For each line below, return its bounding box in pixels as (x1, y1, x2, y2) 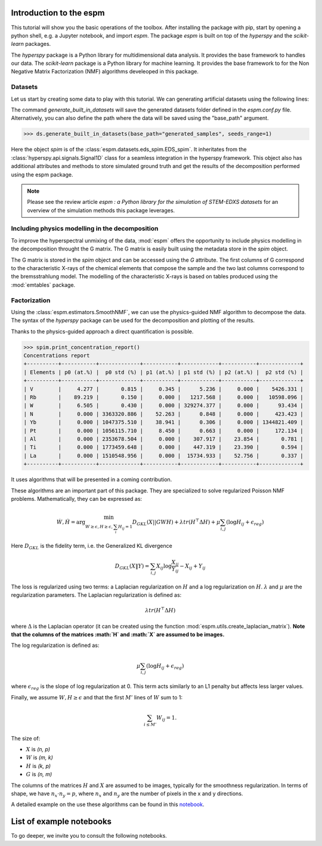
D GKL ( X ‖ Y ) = (114, 562, 150, 571)
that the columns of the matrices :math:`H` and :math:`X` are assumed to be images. (11, 631, 225, 638)
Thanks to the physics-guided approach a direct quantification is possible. (11, 328, 194, 335)
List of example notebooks (11, 817, 112, 827)
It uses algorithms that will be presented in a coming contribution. (11, 476, 172, 483)
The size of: (11, 735, 41, 742)
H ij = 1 (118, 524, 133, 531)
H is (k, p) (26, 762, 51, 769)
